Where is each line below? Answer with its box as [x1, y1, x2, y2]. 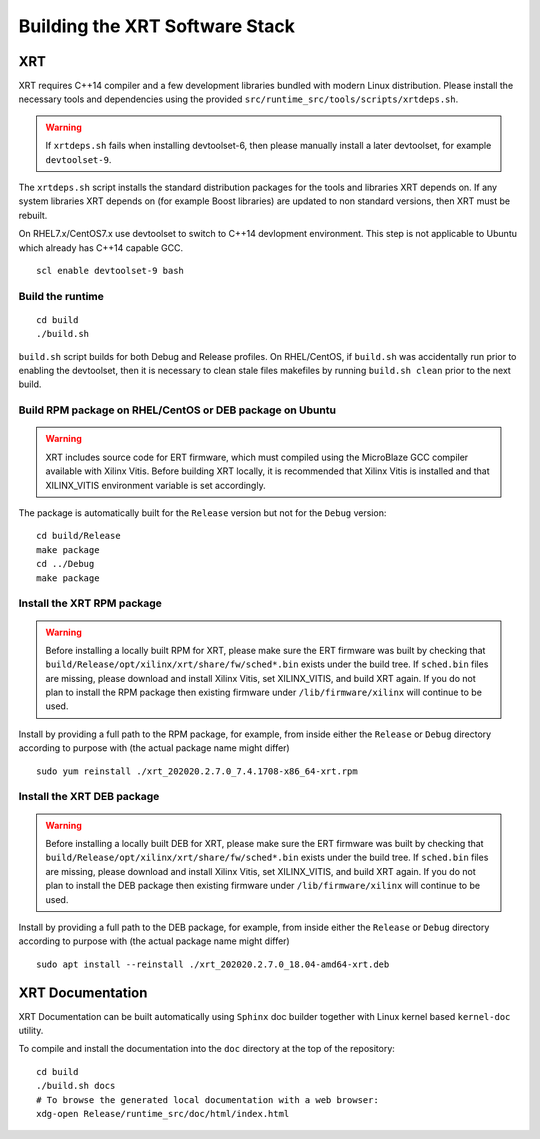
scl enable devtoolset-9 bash [36, 265, 185, 276]
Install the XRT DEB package [18, 790, 160, 804]
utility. [18, 1025, 44, 1037]
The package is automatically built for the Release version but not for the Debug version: [18, 507, 387, 519]
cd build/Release [36, 530, 121, 542]
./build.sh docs [36, 1080, 116, 1092]
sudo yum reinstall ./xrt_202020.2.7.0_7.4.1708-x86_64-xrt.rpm [36, 765, 359, 777]
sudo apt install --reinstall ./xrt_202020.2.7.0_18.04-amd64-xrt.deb [36, 958, 390, 970]
